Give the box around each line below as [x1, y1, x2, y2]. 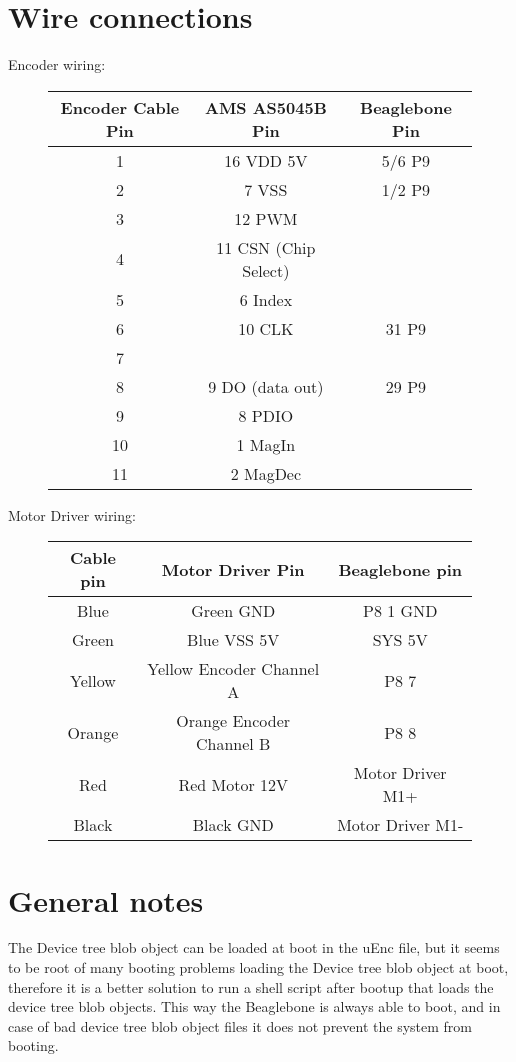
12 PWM [234, 206, 298, 230]
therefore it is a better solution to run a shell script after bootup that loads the [8, 976, 494, 997]
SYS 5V [372, 628, 428, 652]
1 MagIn [236, 432, 296, 456]
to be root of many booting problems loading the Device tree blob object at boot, [8, 957, 509, 978]
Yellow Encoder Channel [147, 657, 320, 681]
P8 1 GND [363, 599, 438, 623]
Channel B [195, 732, 271, 756]
